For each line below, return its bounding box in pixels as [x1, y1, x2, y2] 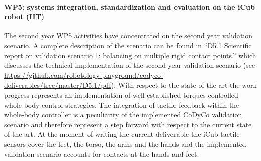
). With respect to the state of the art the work [111, 79, 257, 90]
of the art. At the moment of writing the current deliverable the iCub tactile [4, 129, 240, 139]
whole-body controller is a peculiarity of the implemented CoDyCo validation [4, 109, 242, 120]
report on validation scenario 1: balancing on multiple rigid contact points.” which [4, 50, 256, 60]
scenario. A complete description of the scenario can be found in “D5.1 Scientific [4, 40, 252, 50]
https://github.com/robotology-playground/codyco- [4, 69, 163, 80]
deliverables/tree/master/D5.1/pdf [4, 79, 111, 90]
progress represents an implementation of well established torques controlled [4, 89, 238, 100]
